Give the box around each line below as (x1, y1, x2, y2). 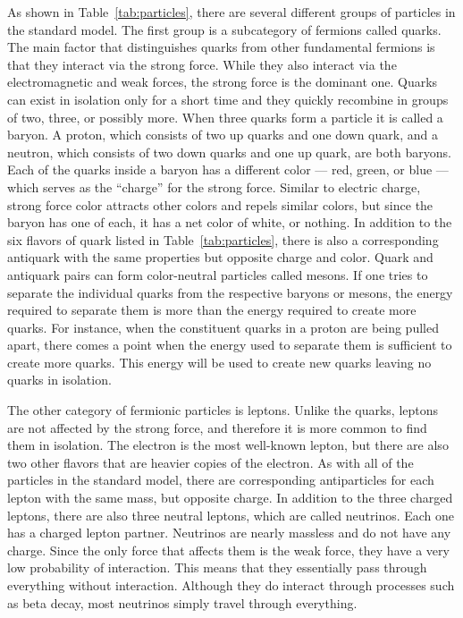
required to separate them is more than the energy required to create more (7, 301, 417, 319)
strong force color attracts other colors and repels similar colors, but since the (7, 195, 434, 214)
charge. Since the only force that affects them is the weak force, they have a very (7, 540, 450, 559)
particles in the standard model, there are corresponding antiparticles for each (7, 470, 434, 489)
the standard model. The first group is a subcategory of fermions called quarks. (7, 20, 442, 38)
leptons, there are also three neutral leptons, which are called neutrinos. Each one (7, 505, 455, 524)
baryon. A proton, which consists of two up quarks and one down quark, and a (7, 125, 438, 144)
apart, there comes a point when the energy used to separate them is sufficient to (7, 335, 452, 354)
